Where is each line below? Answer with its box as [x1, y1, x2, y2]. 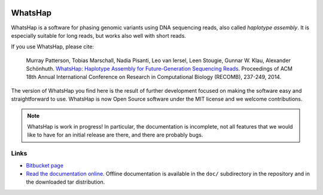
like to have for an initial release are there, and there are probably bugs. [27, 132, 203, 139]
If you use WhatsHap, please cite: [11, 43, 95, 50]
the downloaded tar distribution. [26, 178, 105, 185]
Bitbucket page [26, 162, 64, 169]
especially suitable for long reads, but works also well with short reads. [11, 32, 187, 39]
